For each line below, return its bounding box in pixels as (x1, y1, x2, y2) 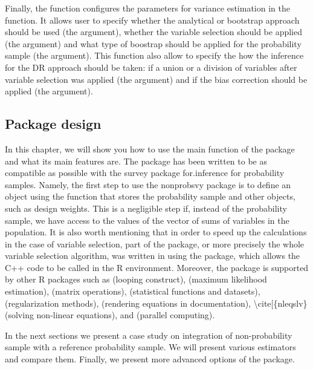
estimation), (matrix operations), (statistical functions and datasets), (5, 285, 260, 298)
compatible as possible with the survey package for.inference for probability (5, 166, 285, 179)
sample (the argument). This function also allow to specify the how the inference (5, 49, 304, 62)
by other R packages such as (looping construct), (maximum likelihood (5, 273, 267, 286)
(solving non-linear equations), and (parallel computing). (5, 309, 215, 321)
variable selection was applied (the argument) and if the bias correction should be (5, 73, 308, 85)
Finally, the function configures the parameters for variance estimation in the (5, 2, 290, 14)
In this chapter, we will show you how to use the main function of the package (5, 142, 295, 155)
